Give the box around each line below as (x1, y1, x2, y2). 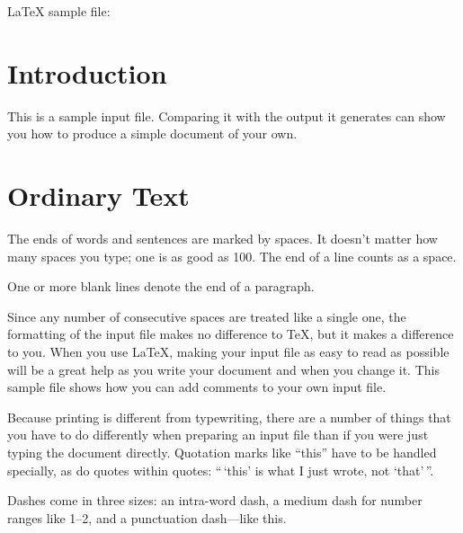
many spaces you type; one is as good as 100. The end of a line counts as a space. (7, 246, 457, 265)
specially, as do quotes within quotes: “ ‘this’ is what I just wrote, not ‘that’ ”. (7, 460, 434, 479)
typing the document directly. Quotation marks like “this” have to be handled (7, 442, 437, 461)
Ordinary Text (7, 177, 190, 214)
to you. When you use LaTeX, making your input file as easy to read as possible (7, 342, 450, 360)
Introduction (7, 54, 167, 91)
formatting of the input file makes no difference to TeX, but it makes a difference (7, 324, 454, 343)
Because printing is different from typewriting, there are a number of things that (7, 407, 451, 426)
